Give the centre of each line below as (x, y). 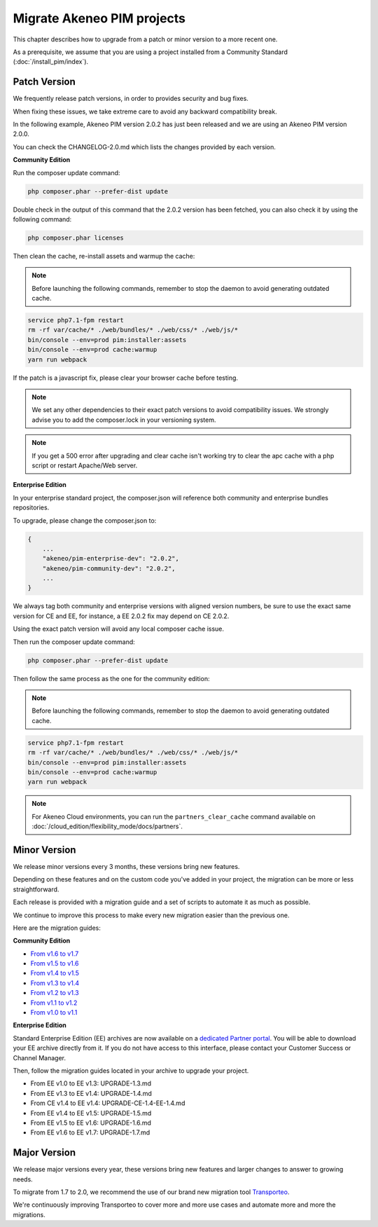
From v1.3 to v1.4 (55, 983)
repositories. (31, 507)
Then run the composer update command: (74, 642)
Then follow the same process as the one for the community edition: (111, 678)
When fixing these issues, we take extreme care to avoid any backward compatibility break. (145, 111)
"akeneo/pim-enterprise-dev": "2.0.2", (111, 558)
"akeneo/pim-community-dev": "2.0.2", (109, 568)
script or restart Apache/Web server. (85, 465)
